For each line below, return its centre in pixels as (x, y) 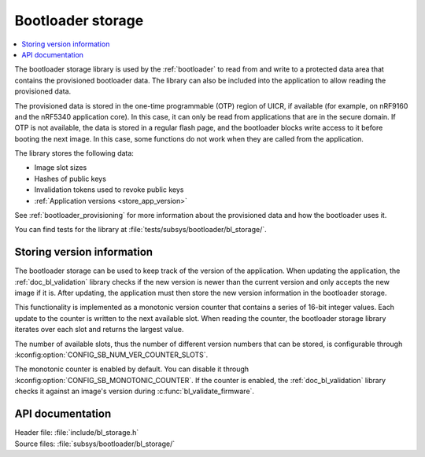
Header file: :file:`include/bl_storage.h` (77, 433)
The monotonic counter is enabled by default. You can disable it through (132, 369)
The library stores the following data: (74, 153)
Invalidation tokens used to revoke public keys (109, 190)
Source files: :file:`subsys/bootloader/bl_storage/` (95, 444)
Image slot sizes (61, 168)
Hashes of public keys (70, 179)
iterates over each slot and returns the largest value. (99, 330)
